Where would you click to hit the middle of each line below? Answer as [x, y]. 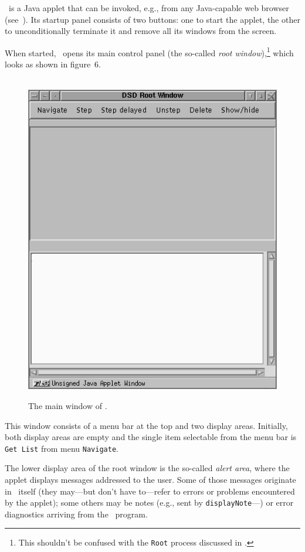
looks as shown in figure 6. [53, 64]
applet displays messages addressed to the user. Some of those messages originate [150, 479]
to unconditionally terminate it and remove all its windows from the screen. [141, 31]
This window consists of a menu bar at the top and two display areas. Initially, [146, 425]
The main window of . [68, 405]
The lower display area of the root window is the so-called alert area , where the [147, 468]
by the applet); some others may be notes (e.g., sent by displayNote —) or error [149, 502]
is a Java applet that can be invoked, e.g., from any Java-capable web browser [149, 8]
